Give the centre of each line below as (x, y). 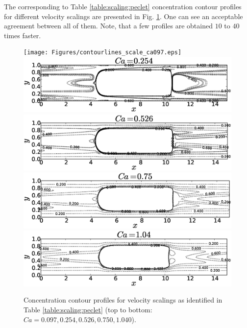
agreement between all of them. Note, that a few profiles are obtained (108, 26)
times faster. (23, 35)
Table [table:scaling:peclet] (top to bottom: (88, 310)
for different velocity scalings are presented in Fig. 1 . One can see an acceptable (123, 16)
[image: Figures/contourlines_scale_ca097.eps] (103, 53)
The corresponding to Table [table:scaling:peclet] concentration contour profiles (123, 6)
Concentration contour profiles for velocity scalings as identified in (123, 300)
